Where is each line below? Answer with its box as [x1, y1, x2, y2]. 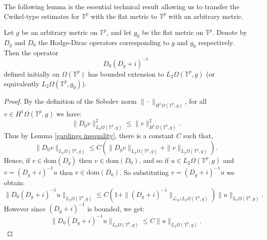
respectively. [198, 37, 235, 47]
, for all [185, 96, 207, 106]
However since [4, 203, 46, 213]
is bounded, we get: [87, 203, 145, 213]
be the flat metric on [141, 27, 204, 37]
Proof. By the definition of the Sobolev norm [4, 96, 137, 106]
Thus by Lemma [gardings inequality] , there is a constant [4, 130, 174, 141]
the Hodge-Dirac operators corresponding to [38, 37, 169, 47]
